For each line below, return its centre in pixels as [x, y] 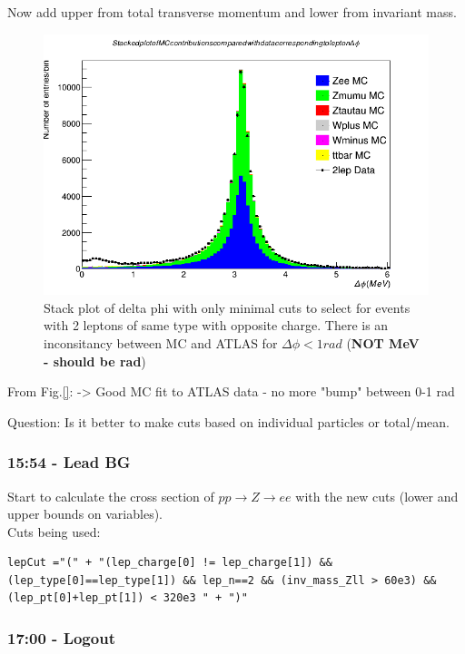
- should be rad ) [95, 361]
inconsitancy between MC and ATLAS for [161, 342]
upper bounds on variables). [85, 514]
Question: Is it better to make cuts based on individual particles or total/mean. [229, 421]
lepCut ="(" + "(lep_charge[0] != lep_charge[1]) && [170, 563]
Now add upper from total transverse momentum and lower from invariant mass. [232, 12]
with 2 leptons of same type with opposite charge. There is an [216, 325]
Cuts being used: [54, 531]
